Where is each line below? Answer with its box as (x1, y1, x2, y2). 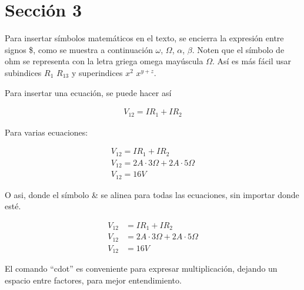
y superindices (71, 66, 123, 78)
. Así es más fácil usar (212, 55, 292, 67)
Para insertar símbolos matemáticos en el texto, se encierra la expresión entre (5, 32, 284, 44)
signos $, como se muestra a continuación (5, 43, 153, 55)
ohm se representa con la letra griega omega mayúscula (5, 55, 203, 67)
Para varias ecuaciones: (5, 126, 88, 138)
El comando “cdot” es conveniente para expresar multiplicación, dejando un (5, 262, 278, 275)
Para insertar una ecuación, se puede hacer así (5, 86, 172, 98)
